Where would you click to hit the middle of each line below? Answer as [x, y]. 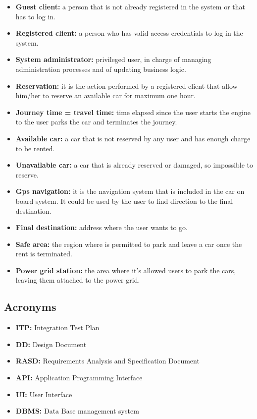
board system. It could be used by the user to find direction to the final [124, 201]
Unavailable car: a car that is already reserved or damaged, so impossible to [134, 165]
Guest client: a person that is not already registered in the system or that [130, 6]
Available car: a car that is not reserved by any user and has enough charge [133, 138]
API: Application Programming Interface [79, 378]
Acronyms [30, 307]
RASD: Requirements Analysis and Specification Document [107, 361]
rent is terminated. [44, 254]
